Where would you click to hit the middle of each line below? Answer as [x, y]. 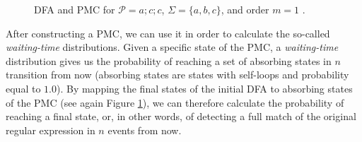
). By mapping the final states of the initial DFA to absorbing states [204, 88]
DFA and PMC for [75, 9]
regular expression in [51, 130]
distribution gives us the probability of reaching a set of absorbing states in [169, 60]
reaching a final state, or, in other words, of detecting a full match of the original [181, 116]
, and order [245, 9]
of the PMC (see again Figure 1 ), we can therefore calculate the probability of [175, 102]
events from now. [145, 130]
